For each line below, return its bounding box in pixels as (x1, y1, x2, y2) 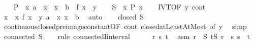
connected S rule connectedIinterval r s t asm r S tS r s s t (4, 30, 250, 41)
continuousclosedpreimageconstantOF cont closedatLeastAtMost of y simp (4, 21, 247, 31)
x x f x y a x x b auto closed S (4, 11, 144, 21)
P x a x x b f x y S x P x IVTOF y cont (13, 1, 206, 11)
